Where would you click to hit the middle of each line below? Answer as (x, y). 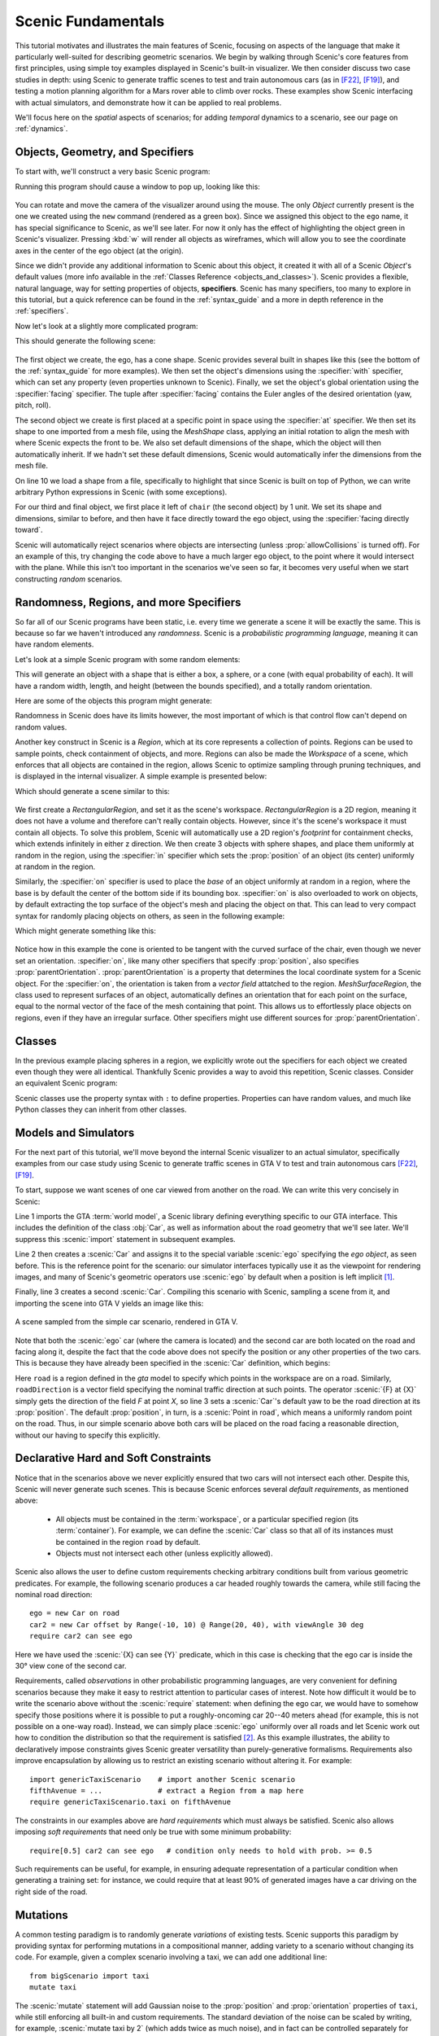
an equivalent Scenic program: (66, 1083)
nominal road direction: (54, 1595)
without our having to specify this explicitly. (88, 1435)
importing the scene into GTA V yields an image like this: (109, 1303)
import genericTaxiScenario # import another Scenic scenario (163, 1779)
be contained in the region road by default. (128, 1542)
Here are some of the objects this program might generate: (114, 700)
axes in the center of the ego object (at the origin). (100, 250)
